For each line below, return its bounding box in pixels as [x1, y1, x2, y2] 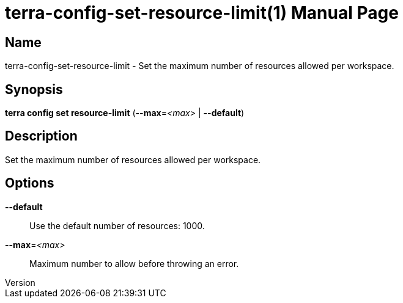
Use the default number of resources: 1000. [29, 220, 205, 231]
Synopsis [5, 81, 63, 97]
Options [5, 175, 54, 191]
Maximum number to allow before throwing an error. [29, 258, 239, 269]
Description [5, 128, 78, 144]
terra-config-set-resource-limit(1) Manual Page [5, 2, 399, 23]
